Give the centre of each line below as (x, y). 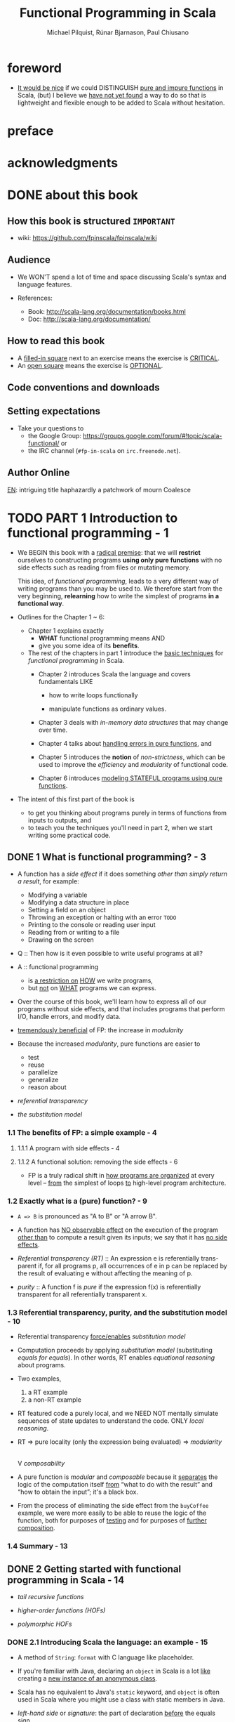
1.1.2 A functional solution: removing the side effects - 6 (98, 1162)
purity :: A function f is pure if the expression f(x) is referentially (109, 1287)
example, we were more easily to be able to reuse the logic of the (112, 1513)
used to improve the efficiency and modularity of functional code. (133, 764)
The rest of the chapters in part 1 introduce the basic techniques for (126, 653)
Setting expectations (54, 411)
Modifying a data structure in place (79, 902)
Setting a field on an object (67, 910)
